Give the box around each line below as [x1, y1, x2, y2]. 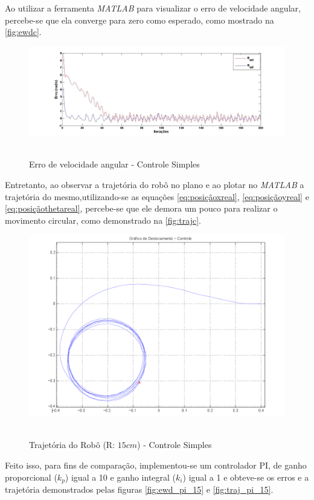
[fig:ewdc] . [5, 25, 42, 38]
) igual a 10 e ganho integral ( [65, 470, 176, 483]
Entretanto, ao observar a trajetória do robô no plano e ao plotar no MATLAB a [5, 178, 304, 190]
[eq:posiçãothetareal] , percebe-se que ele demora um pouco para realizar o [5, 202, 278, 215]
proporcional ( [5, 470, 57, 483]
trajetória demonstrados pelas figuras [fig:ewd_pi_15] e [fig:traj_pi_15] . [5, 482, 274, 495]
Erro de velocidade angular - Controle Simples [29, 158, 200, 170]
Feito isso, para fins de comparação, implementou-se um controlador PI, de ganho [5, 458, 307, 471]
